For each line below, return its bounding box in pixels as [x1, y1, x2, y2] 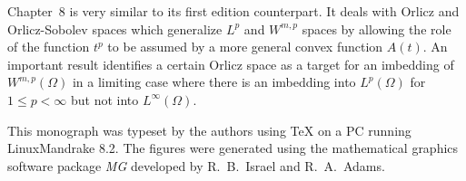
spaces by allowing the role [302, 19, 451, 38]
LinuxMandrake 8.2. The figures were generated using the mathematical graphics [7, 138, 459, 157]
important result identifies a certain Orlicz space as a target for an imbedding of [7, 54, 454, 73]
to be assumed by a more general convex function [107, 37, 383, 56]
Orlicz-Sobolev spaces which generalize [7, 19, 223, 38]
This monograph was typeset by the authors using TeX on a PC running [7, 120, 411, 139]
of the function [7, 37, 90, 56]
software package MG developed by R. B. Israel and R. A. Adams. [7, 156, 385, 175]
